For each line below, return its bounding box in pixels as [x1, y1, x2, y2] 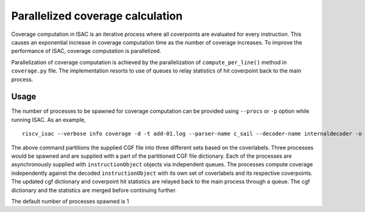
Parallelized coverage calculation [11, 9, 182, 23]
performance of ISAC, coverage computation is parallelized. [11, 48, 161, 55]
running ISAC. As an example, [11, 116, 86, 123]
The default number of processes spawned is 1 [11, 197, 129, 205]
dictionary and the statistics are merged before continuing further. [11, 186, 177, 194]
